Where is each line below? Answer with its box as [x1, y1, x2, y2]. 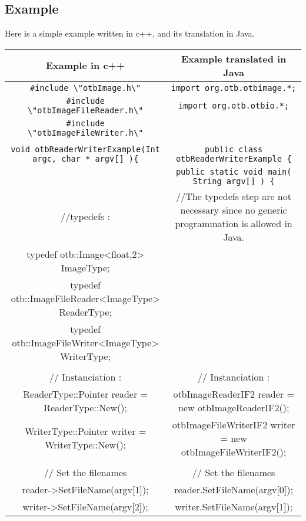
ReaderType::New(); [44, 400, 127, 414]
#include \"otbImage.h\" [30, 83, 141, 93]
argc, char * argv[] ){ [32, 153, 139, 163]
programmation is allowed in [175, 216, 292, 230]
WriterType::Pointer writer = [24, 424, 147, 438]
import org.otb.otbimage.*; [171, 83, 297, 93]
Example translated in [181, 51, 287, 65]
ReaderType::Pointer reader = [23, 386, 148, 401]
